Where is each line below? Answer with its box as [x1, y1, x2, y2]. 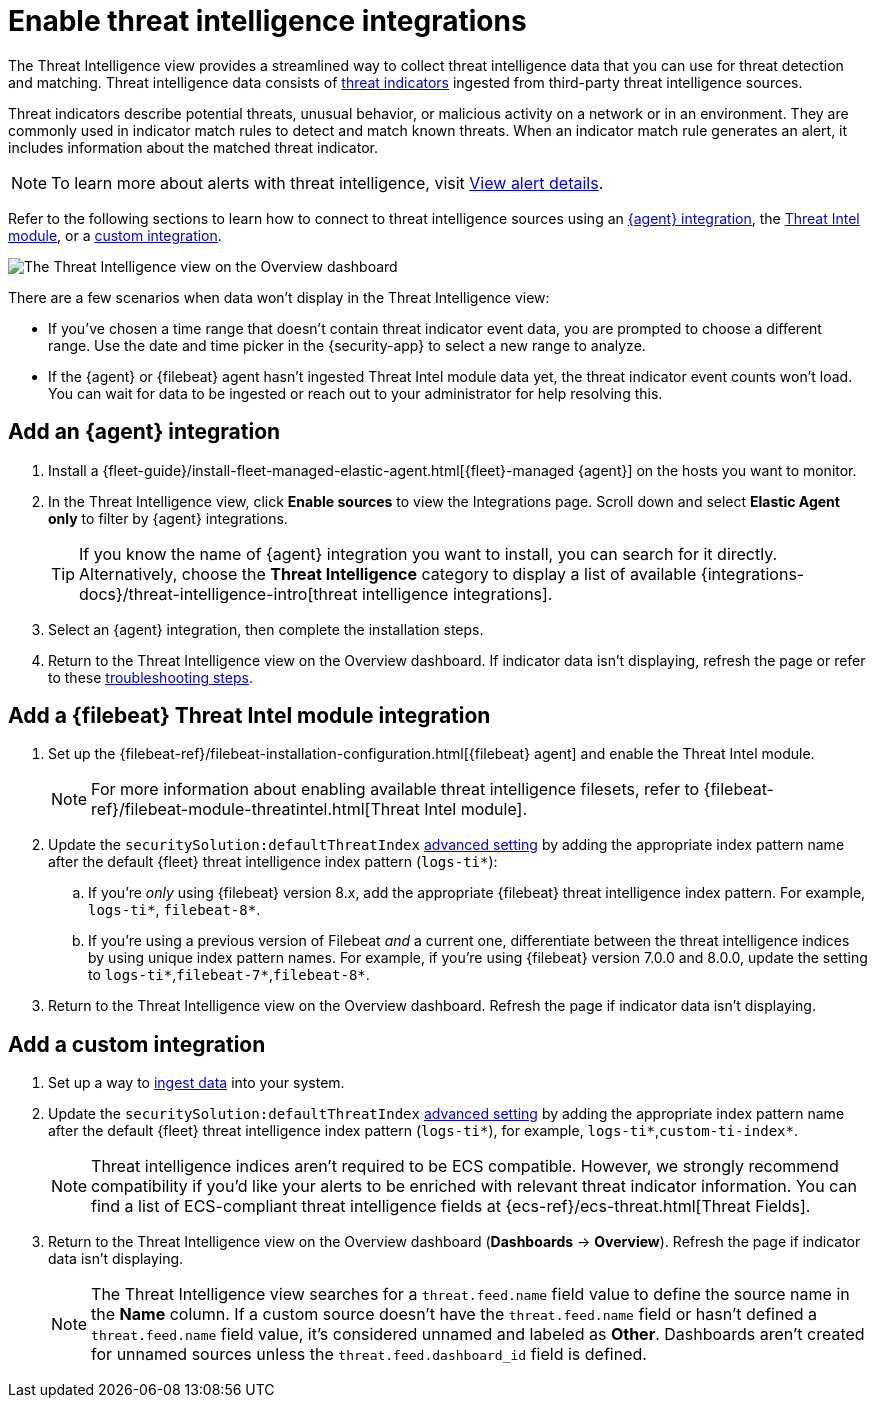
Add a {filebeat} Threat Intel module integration [8, 703, 491, 729]
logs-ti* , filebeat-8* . [88, 901, 261, 919]
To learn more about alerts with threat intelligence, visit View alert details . [51, 172, 604, 193]
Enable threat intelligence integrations [8, 4, 527, 38]
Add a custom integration [8, 1031, 266, 1057]
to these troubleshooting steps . [48, 668, 253, 686]
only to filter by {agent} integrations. [48, 509, 288, 527]
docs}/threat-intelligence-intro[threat [79, 583, 358, 604]
